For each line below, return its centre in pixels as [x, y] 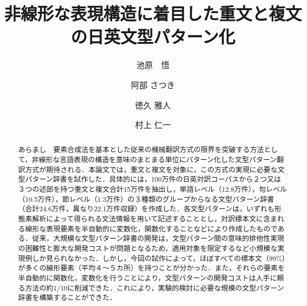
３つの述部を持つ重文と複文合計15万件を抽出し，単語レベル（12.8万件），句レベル [152, 189]
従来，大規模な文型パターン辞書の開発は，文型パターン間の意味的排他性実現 [158, 238]
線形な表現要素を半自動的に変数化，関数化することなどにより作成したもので [151, 228]
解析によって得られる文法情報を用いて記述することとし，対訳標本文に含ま [155, 219]
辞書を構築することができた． [67, 297]
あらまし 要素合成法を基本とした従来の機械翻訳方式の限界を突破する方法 [141, 149]
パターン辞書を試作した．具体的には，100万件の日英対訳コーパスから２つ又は [153, 179]
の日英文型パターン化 [153, 36]
